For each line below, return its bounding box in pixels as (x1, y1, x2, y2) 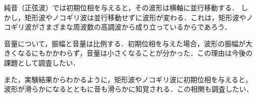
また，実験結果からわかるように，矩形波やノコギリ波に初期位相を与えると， (4, 74, 253, 84)
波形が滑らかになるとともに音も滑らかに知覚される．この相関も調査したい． (4, 84, 253, 94)
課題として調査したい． (4, 57, 80, 67)
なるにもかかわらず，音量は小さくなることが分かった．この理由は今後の (17, 48, 253, 58)
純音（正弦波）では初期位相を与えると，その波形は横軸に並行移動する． (4, 2, 239, 12)
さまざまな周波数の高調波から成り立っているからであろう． (38, 22, 231, 32)
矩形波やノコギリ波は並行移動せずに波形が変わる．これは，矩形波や (24, 12, 246, 22)
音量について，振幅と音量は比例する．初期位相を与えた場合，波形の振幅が (4, 38, 246, 48)
